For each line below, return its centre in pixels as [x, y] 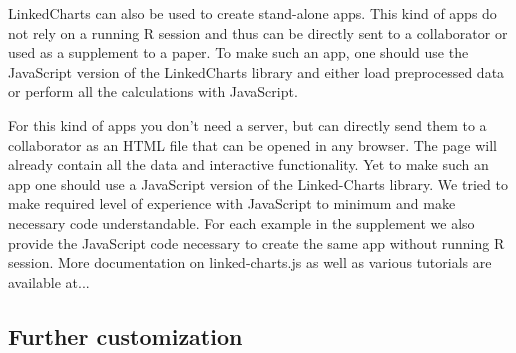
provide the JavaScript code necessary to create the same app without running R [256, 242]
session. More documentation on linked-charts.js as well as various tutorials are [250, 262]
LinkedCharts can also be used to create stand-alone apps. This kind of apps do [252, 13]
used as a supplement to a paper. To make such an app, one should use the [238, 52]
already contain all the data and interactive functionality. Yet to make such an [248, 164]
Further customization [125, 335]
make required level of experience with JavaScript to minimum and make [232, 203]
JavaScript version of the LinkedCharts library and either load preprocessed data [256, 71]
